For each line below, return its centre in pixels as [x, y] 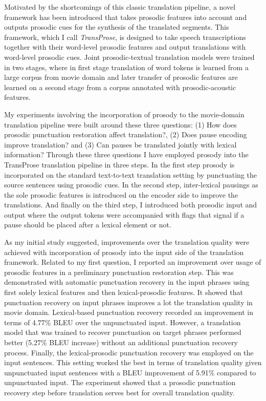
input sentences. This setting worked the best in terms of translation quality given [133, 362]
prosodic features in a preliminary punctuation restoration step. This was [119, 272]
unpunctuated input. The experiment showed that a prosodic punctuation [120, 382]
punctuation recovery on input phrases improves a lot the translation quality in [128, 302]
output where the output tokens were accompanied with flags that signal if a [124, 214]
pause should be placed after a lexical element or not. [88, 225]
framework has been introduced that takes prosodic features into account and [126, 17]
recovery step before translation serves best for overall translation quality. [119, 392]
